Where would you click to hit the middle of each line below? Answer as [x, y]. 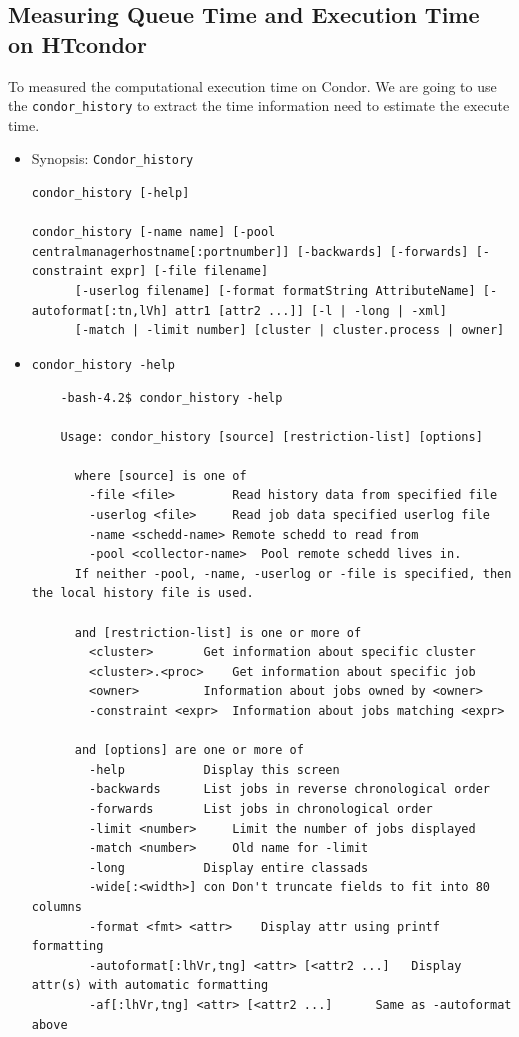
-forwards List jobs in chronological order [261, 808]
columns [56, 906]
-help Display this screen [214, 769]
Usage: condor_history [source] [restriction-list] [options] [271, 436]
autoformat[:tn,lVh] [99, 310]
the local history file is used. [142, 593]
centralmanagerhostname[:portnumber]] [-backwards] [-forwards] [250, 251]
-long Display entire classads [229, 867]
